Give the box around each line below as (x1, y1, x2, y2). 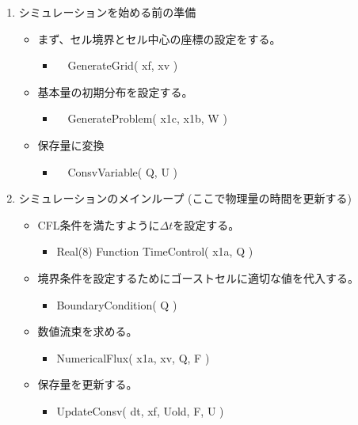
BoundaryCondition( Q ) (56, 296, 177, 313)
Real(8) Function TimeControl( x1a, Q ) (56, 243, 253, 260)
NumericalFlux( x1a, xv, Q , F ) (56, 349, 210, 366)
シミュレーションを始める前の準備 (18, 4, 196, 20)
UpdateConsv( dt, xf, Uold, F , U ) (56, 402, 224, 419)
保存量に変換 (37, 136, 105, 153)
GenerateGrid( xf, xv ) (67, 57, 178, 74)
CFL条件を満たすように (37, 216, 160, 233)
